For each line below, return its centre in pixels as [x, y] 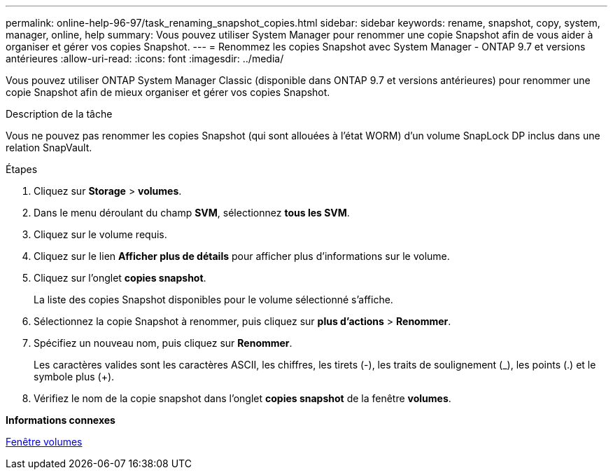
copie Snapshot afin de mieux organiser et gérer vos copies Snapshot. [168, 92]
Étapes [22, 169]
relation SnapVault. [49, 147]
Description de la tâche [59, 114]
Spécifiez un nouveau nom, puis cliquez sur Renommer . [163, 343]
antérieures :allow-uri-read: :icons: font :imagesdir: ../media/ [145, 58]
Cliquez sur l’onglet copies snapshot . [120, 278]
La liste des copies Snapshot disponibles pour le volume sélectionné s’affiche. [213, 300]
